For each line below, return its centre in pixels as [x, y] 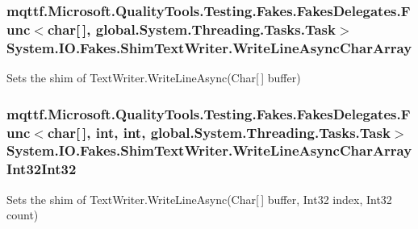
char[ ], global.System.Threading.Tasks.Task [191, 29]
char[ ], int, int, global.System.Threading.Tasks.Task [219, 132]
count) [23, 215]
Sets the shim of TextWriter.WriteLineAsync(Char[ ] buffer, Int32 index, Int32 [199, 199]
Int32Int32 [42, 169]
